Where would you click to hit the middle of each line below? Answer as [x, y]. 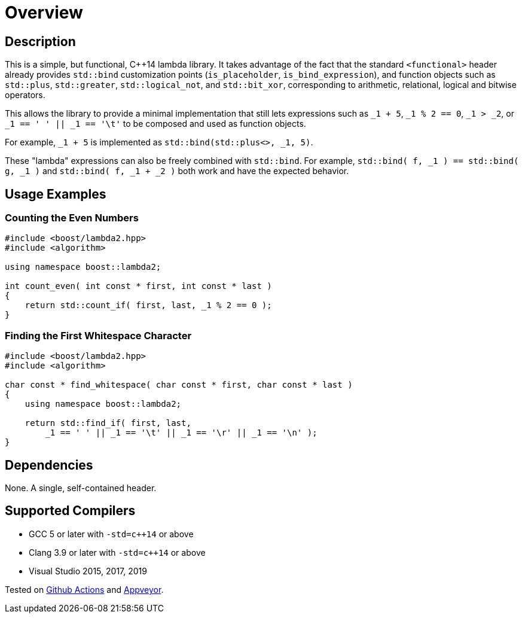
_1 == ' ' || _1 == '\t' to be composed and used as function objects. [155, 124]
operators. [25, 95]
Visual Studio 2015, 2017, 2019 [88, 571]
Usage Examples [56, 194]
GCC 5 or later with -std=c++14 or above [111, 534]
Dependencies [49, 465]
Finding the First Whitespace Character [98, 335]
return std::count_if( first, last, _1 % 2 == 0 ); [148, 305]
